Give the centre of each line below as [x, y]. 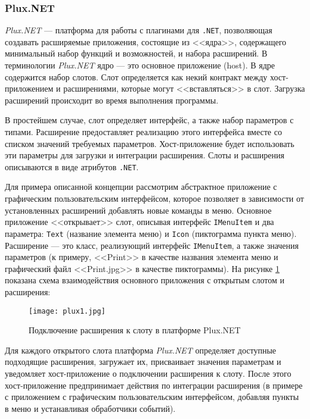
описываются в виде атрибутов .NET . [72, 166]
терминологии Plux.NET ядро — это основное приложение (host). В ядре [140, 65]
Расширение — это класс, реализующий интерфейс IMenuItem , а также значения [152, 245]
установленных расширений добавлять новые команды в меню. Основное [138, 210]
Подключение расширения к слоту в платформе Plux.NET [135, 330]
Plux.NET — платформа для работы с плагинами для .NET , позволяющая [139, 30]
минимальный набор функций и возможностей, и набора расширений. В [136, 53]
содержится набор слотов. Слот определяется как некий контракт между [136, 76]
